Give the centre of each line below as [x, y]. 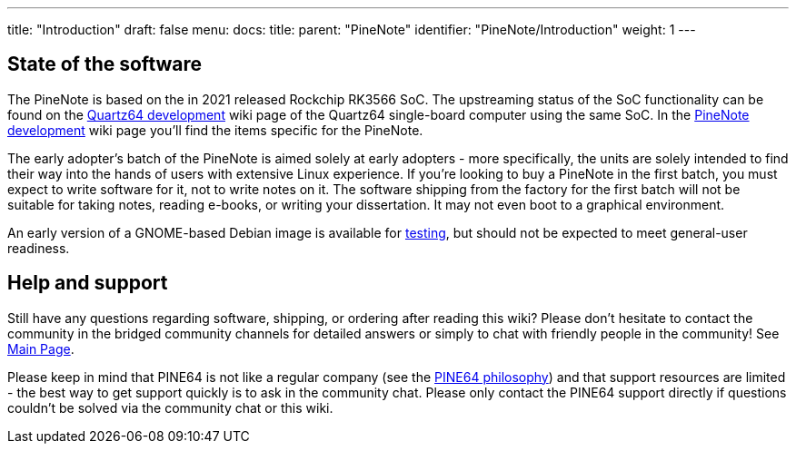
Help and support [88, 283]
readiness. [39, 248]
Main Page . [41, 348]
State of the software [105, 64]
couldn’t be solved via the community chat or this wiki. [170, 407]
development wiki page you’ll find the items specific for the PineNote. [215, 130]
